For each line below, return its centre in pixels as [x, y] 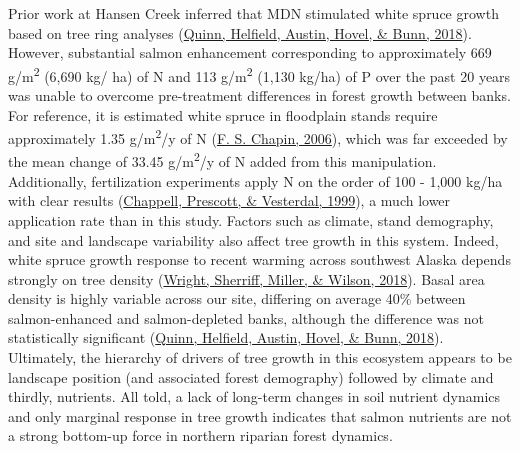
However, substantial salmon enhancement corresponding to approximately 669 [250, 52]
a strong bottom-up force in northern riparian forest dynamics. [200, 435]
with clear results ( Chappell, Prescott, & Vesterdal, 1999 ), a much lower [229, 200]
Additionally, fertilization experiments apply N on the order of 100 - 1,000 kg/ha [255, 180]
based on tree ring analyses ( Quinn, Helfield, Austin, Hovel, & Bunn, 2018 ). [240, 32]
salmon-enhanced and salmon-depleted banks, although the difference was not [246, 317]
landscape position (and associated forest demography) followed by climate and [251, 376]
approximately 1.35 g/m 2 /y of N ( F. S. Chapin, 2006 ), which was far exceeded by [258, 136]
